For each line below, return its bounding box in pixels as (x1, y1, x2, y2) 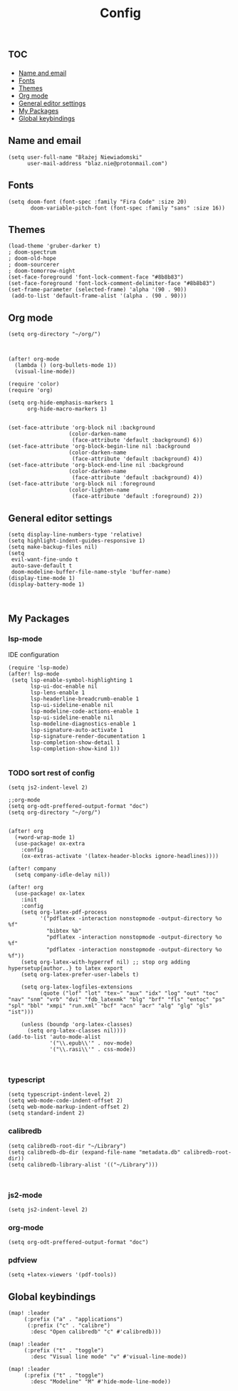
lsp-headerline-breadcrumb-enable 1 (30, 695, 140, 703)
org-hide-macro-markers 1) (26, 405, 108, 413)
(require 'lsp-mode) (8, 664, 70, 671)
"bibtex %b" (46, 927, 82, 934)
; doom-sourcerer (8, 262, 60, 269)
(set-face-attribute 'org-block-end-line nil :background (8, 462, 184, 469)
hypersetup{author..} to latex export (8, 964, 123, 972)
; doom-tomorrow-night (8, 267, 76, 275)
